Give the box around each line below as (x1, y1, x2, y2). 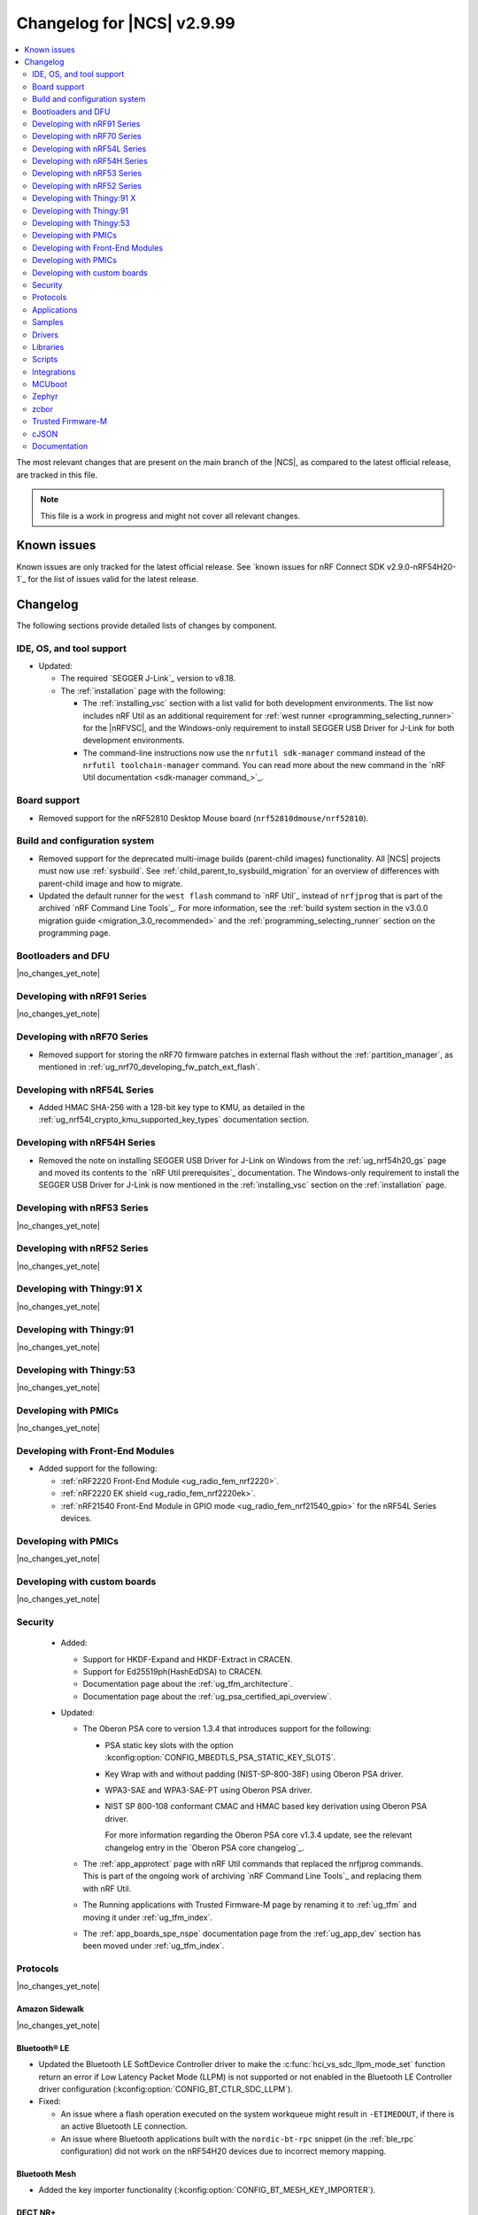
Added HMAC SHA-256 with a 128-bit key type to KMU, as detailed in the (38, 1102, 305, 1113)
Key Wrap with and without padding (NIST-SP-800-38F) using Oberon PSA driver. (104, 1768, 404, 1779)
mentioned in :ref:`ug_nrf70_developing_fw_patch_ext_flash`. (38, 1061, 260, 1072)
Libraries (32, 341, 65, 352)
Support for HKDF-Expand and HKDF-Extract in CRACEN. (82, 1653, 293, 1665)
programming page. (38, 928, 111, 938)
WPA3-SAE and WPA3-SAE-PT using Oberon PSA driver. (104, 1785, 312, 1796)
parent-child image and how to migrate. (38, 878, 183, 889)
